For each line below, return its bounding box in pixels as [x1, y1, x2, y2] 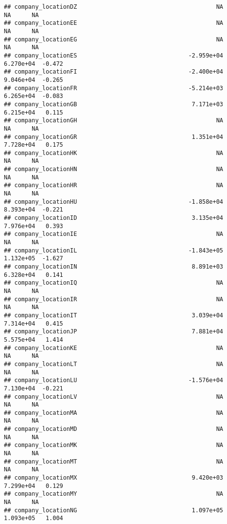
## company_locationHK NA [4, 149, 224, 156]
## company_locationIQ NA [4, 279, 224, 287]
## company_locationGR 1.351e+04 [4, 133, 224, 140]
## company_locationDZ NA [4, 3, 224, 10]
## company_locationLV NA [4, 393, 224, 400]
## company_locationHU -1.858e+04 [4, 198, 224, 205]
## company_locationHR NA [4, 182, 224, 189]
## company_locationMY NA [4, 490, 224, 498]
